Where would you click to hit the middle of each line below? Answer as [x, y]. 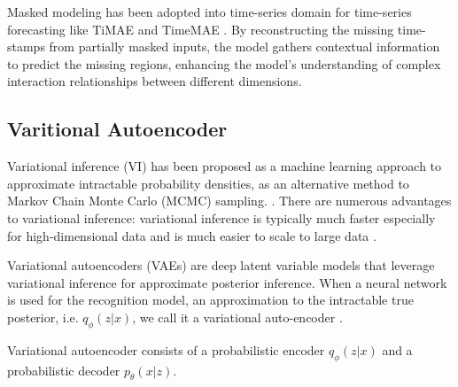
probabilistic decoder [64, 370]
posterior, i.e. [43, 317]
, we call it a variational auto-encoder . [237, 317]
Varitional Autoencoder [117, 129]
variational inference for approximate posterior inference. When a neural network [227, 282]
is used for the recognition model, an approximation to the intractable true [210, 300]
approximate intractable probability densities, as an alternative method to [208, 183]
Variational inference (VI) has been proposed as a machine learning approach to [225, 166]
